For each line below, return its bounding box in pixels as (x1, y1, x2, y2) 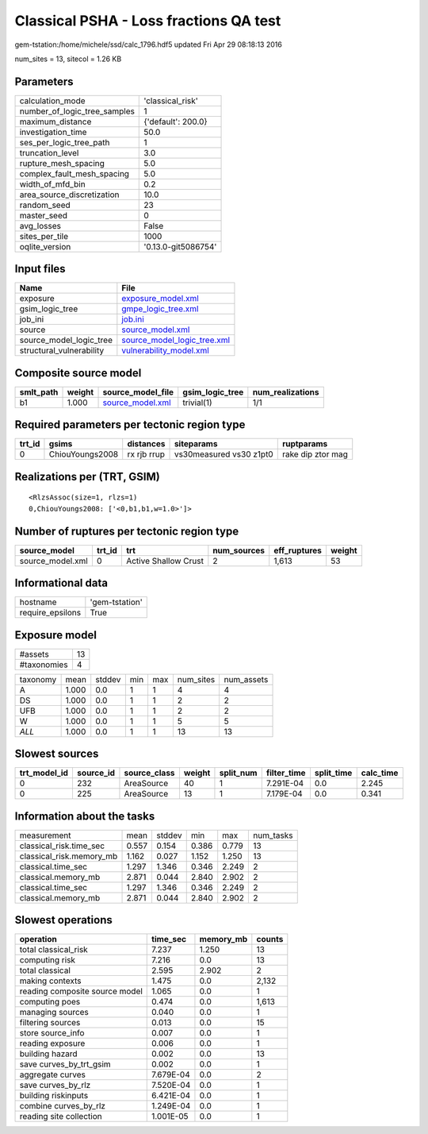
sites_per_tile (19, 230, 69, 241)
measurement (19, 830, 71, 841)
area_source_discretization (19, 189, 120, 200)
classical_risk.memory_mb (19, 850, 118, 862)
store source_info (19, 1028, 85, 1039)
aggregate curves (19, 1069, 86, 1080)
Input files (14, 262, 67, 276)
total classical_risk (19, 944, 89, 955)
